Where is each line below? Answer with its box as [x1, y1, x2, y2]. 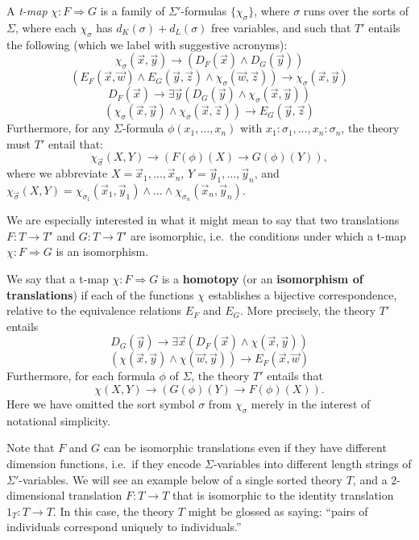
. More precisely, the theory [239, 302, 376, 319]
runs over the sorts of [303, 2, 409, 19]
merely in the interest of [251, 395, 371, 412]
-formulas [180, 2, 227, 19]
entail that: [48, 135, 103, 152]
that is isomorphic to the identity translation [172, 487, 394, 504]
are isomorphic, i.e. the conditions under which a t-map [131, 227, 407, 244]
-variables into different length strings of [213, 454, 412, 471]
